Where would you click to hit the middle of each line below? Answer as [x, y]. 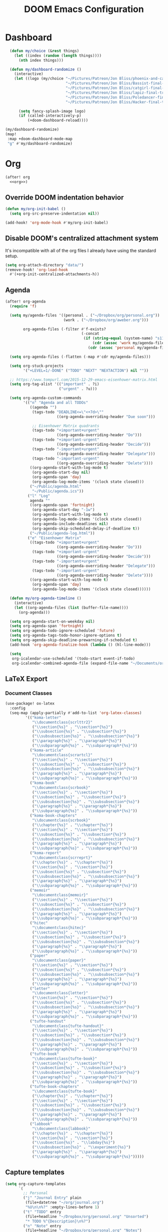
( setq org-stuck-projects [37, 366]
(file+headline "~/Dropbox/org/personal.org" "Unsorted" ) [87, 1216]
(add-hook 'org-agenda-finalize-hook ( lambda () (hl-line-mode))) [80, 645]
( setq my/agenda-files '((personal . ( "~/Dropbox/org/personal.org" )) [85, 315]
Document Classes [29, 693]
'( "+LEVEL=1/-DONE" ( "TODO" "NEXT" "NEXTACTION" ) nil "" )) [86, 370]
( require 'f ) [23, 306]
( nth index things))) [41, 60]
